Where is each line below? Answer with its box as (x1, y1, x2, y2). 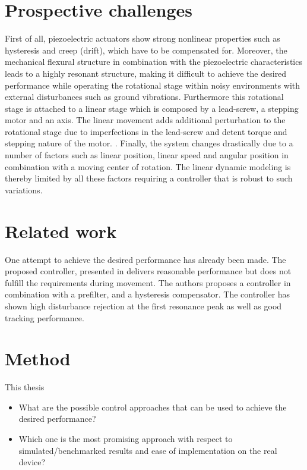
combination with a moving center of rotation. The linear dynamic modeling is (5, 160, 291, 173)
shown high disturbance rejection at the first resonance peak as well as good (5, 299, 282, 312)
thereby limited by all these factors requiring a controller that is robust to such (5, 172, 293, 184)
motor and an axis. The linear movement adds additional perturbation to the (5, 114, 286, 126)
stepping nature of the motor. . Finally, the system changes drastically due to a (5, 137, 293, 149)
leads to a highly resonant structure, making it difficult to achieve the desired (5, 67, 287, 79)
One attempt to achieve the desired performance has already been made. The (5, 253, 286, 265)
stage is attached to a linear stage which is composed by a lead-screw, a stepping (5, 102, 299, 114)
